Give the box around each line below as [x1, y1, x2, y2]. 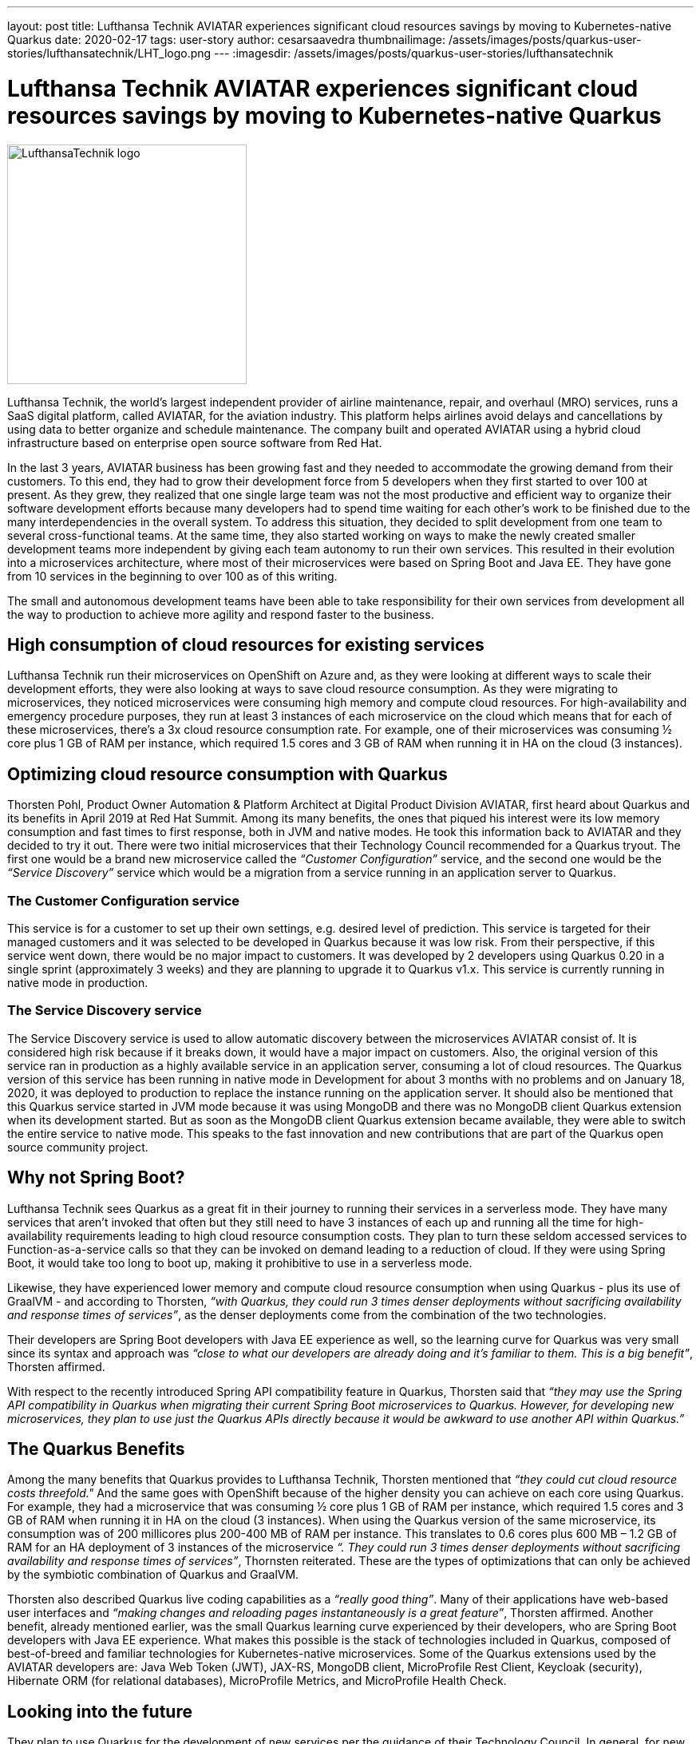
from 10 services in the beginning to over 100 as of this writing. [7, 569, 338, 583]
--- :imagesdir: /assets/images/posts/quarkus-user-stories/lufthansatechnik [214, 46, 614, 60]
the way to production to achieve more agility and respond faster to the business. [7, 607, 434, 621]
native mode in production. [7, 975, 148, 989]
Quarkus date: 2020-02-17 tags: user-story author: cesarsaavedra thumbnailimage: [7, 33, 445, 46]
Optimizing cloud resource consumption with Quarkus [7, 763, 448, 784]
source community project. [7, 1140, 148, 1154]
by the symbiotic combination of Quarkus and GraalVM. [7, 1568, 299, 1582]
